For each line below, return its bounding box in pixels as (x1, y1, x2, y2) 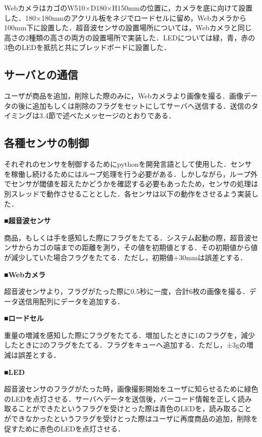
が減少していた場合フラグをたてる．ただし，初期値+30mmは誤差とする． (4, 252, 247, 262)
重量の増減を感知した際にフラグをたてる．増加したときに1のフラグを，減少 (4, 329, 255, 340)
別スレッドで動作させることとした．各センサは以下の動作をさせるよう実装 (4, 188, 251, 199)
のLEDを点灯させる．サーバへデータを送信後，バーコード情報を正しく (4, 393, 238, 404)
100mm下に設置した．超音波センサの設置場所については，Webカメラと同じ (4, 22, 252, 33)
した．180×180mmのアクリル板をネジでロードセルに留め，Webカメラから (4, 12, 247, 23)
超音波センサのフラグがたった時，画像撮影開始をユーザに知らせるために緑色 (4, 383, 258, 394)
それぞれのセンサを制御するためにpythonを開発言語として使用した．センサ (4, 159, 252, 169)
